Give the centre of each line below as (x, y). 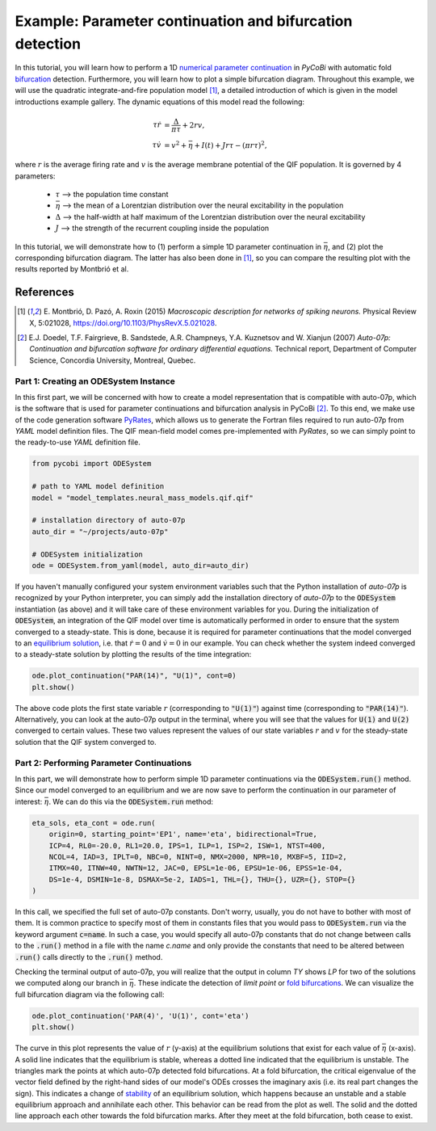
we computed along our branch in (71, 983)
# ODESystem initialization (87, 554)
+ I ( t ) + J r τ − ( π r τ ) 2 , (231, 144)
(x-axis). (402, 1048)
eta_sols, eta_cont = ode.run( (94, 823)
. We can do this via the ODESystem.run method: (131, 801)
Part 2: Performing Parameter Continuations (103, 763)
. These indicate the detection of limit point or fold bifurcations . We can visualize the (274, 983)
